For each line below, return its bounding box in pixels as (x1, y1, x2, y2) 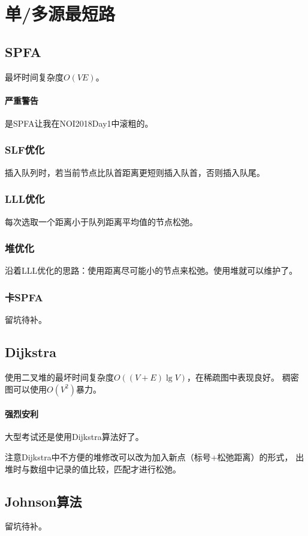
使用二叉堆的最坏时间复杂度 (5, 371, 114, 384)
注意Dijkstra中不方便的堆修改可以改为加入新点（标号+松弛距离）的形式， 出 (5, 451, 304, 463)
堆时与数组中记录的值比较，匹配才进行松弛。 (5, 462, 181, 475)
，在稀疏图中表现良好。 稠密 (187, 371, 299, 384)
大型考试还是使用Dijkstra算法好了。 (5, 430, 144, 443)
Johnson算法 (5, 492, 82, 510)
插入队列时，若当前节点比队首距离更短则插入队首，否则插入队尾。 (5, 166, 265, 178)
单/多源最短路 (5, 1, 116, 26)
